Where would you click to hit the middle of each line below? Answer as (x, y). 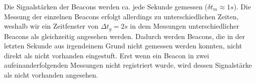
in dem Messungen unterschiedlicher (184, 26)
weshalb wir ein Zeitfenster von (51, 26)
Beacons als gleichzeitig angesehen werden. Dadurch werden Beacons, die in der (125, 36)
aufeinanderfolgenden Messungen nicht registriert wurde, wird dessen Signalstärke (128, 65)
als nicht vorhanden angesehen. (51, 75)
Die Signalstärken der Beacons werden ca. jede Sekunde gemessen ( (106, 6)
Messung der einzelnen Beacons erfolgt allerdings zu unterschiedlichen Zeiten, (121, 16)
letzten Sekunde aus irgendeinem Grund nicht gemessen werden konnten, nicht (123, 46)
